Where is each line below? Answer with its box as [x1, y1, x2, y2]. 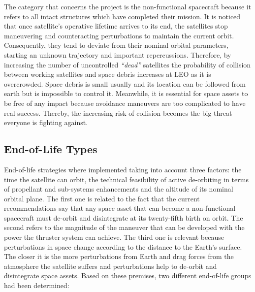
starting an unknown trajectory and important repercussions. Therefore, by [4, 49, 231, 60]
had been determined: [4, 280, 69, 291]
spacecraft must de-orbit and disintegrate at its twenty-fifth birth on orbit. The [4, 212, 243, 223]
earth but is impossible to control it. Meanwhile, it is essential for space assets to [4, 88, 248, 98]
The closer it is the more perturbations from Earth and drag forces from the [4, 251, 234, 261]
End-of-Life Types [4, 141, 97, 157]
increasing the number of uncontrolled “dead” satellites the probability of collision [4, 59, 251, 69]
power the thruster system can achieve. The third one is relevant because [4, 232, 224, 242]
